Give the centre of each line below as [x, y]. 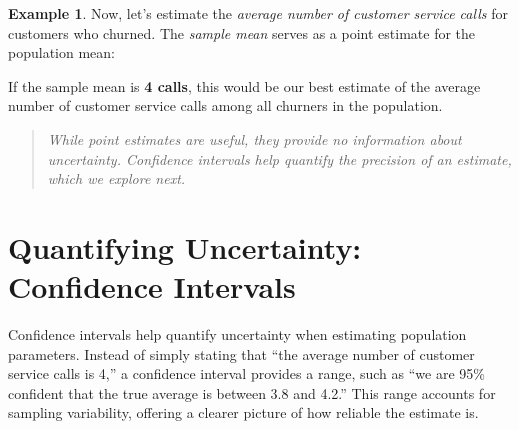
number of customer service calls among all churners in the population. [225, 105]
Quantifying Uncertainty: [185, 246]
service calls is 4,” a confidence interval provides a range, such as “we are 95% [246, 373]
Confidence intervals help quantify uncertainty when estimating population [237, 334]
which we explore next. [116, 178]
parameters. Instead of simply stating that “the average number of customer [241, 353]
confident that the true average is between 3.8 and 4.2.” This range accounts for [252, 392]
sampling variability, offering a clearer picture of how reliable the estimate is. [243, 412]
